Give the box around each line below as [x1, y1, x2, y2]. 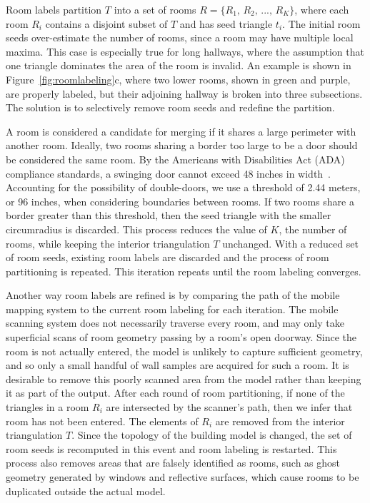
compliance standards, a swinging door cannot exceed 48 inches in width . [6, 166, 331, 181]
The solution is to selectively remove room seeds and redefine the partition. [6, 100, 335, 115]
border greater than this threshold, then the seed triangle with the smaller [6, 208, 331, 223]
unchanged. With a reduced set [222, 235, 359, 250]
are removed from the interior [215, 413, 345, 428]
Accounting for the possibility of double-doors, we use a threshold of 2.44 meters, [6, 180, 361, 195]
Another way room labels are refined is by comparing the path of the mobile [6, 288, 340, 303]
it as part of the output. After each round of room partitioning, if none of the [6, 385, 345, 400]
